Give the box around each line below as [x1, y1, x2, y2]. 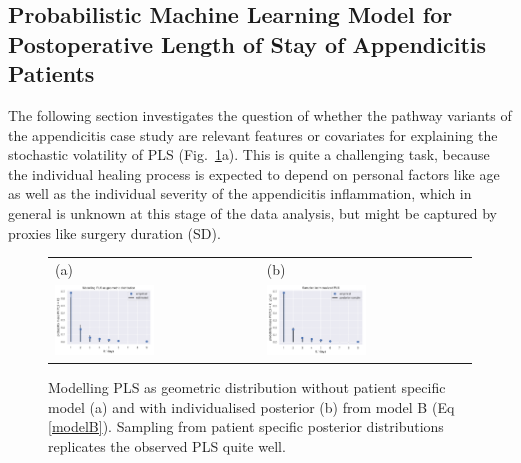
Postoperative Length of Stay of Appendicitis [8, 28, 487, 59]
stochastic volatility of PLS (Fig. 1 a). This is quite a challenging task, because [8, 144, 490, 165]
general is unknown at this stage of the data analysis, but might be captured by [8, 202, 497, 223]
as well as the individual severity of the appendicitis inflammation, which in [8, 183, 472, 204]
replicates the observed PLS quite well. [48, 436, 286, 457]
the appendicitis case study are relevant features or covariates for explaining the [8, 124, 498, 145]
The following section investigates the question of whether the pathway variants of [8, 104, 512, 125]
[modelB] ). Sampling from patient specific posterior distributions [48, 416, 444, 437]
